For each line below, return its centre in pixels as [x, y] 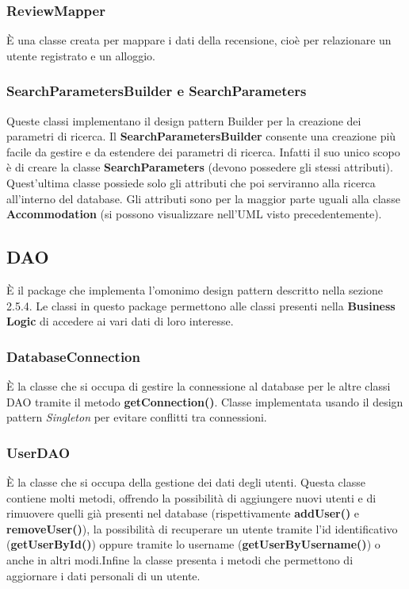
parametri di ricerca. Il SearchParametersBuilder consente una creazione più [201, 136]
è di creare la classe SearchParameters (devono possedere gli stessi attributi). [200, 167]
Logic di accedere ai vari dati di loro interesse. [120, 321]
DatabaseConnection [73, 356]
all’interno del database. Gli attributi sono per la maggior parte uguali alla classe [203, 198]
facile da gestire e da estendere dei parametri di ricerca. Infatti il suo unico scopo [203, 151]
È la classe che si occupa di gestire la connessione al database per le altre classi [199, 385]
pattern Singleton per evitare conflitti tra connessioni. [137, 417]
